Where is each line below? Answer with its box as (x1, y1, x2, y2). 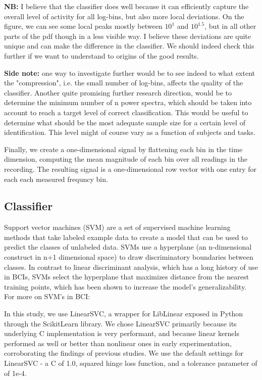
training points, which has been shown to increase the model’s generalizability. (4, 281, 247, 292)
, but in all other (204, 21, 256, 31)
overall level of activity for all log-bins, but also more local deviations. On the (4, 11, 244, 21)
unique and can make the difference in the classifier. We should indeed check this (4, 40, 254, 51)
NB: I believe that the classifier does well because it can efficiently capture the (4, 1, 249, 11)
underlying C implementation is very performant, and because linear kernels (4, 328, 239, 339)
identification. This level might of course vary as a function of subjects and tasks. (4, 127, 255, 137)
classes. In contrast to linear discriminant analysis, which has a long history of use (4, 261, 258, 272)
